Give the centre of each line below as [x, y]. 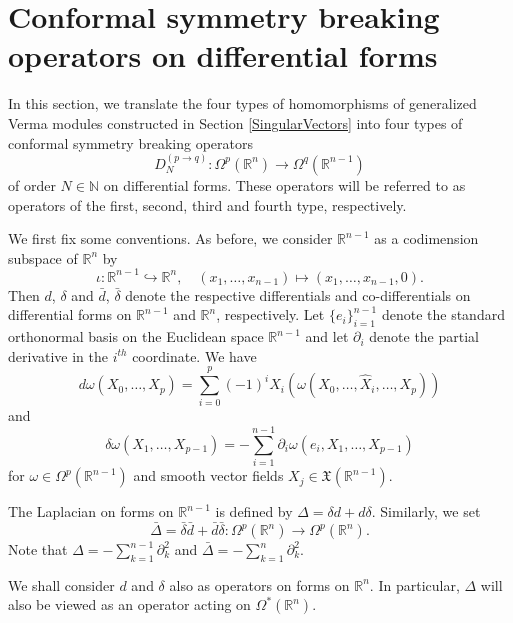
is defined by [254, 511]
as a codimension [426, 238]
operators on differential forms [223, 55]
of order [32, 184]
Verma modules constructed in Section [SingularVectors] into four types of [235, 122]
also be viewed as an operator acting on [129, 604]
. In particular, [414, 584]
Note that [38, 549]
